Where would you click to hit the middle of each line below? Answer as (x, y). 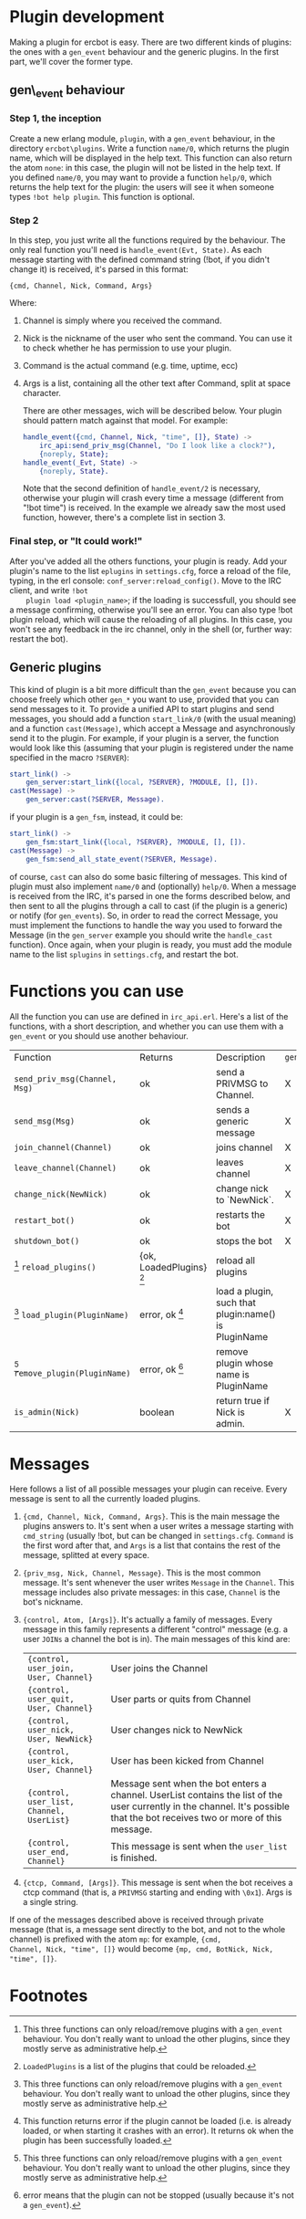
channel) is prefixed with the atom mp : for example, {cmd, (116, 1939)
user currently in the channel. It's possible (200, 1806)
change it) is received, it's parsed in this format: (99, 269)
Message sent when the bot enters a (189, 1784)
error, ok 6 (162, 1368)
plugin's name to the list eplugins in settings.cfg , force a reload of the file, (150, 570)
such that (236, 1303)
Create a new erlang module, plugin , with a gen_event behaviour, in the (143, 138)
